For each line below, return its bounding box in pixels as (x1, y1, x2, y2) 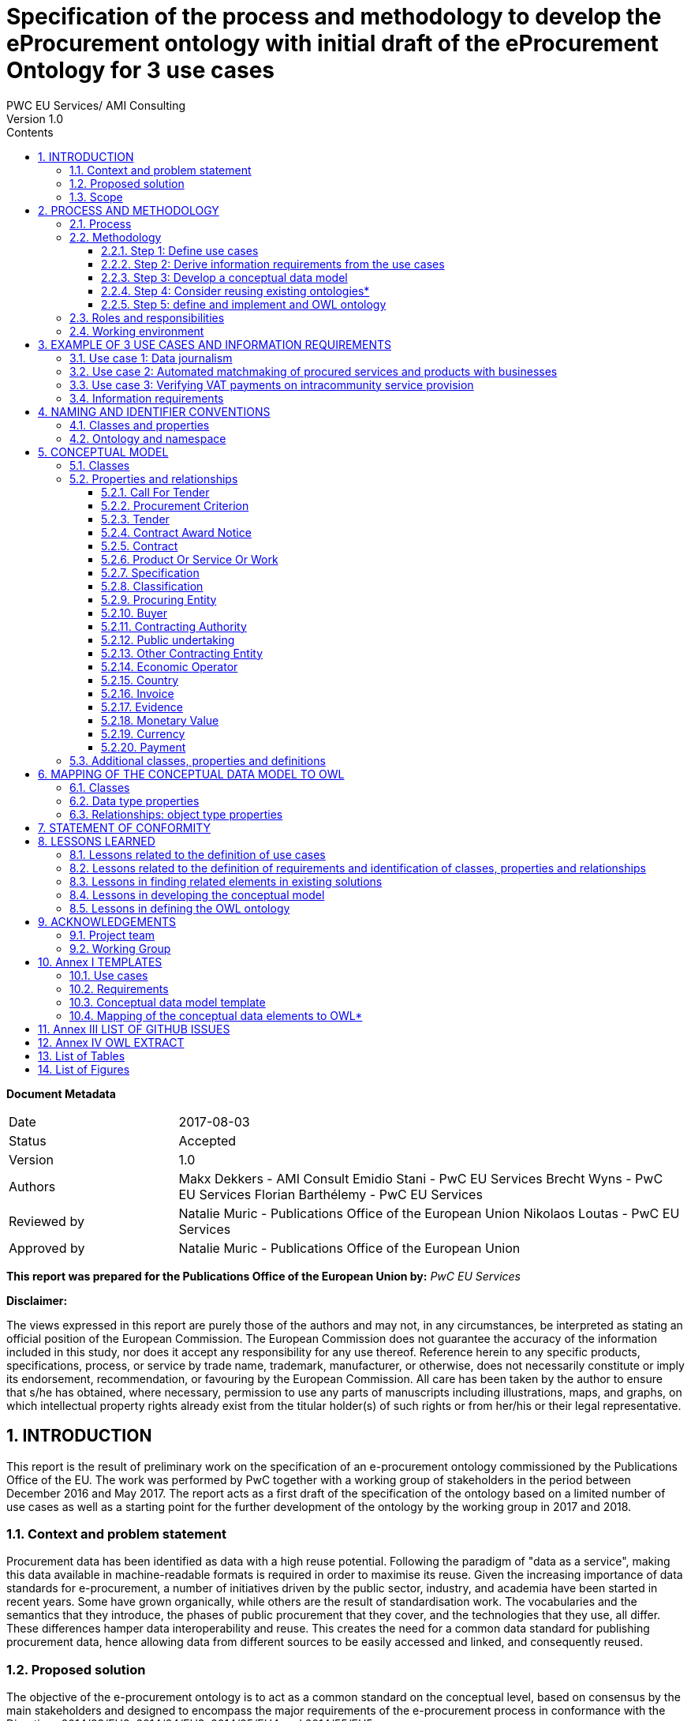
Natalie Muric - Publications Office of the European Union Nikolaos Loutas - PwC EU (178, 1205, 680, 1221)
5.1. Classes (69, 458, 130, 472)
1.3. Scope (69, 189, 123, 204)
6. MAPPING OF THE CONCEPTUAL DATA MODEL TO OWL (38, 767, 345, 781)
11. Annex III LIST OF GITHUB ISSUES (38, 1022, 230, 1036)
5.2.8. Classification (101, 579, 204, 593)
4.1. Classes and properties (69, 418, 210, 432)
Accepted (178, 1132, 237, 1149)
